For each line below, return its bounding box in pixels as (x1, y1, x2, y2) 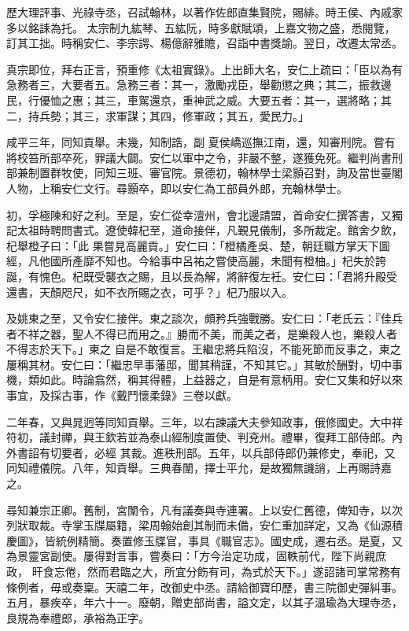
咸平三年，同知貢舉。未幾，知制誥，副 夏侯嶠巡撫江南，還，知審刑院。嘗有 (6, 134, 396, 150)
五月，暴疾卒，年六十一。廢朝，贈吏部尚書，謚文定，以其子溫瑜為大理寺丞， (6, 594, 403, 611)
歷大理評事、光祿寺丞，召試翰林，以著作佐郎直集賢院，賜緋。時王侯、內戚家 (6, 4, 403, 20)
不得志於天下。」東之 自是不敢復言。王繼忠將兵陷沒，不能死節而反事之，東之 (6, 341, 401, 357)
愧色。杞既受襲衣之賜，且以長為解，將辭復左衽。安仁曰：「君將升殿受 (39, 268, 397, 284)
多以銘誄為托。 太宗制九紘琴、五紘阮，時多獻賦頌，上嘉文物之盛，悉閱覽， (6, 19, 396, 35)
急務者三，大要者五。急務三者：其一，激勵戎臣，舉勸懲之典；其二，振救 (6, 76, 381, 93)
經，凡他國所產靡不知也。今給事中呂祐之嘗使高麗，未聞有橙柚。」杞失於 (6, 253, 375, 269)
